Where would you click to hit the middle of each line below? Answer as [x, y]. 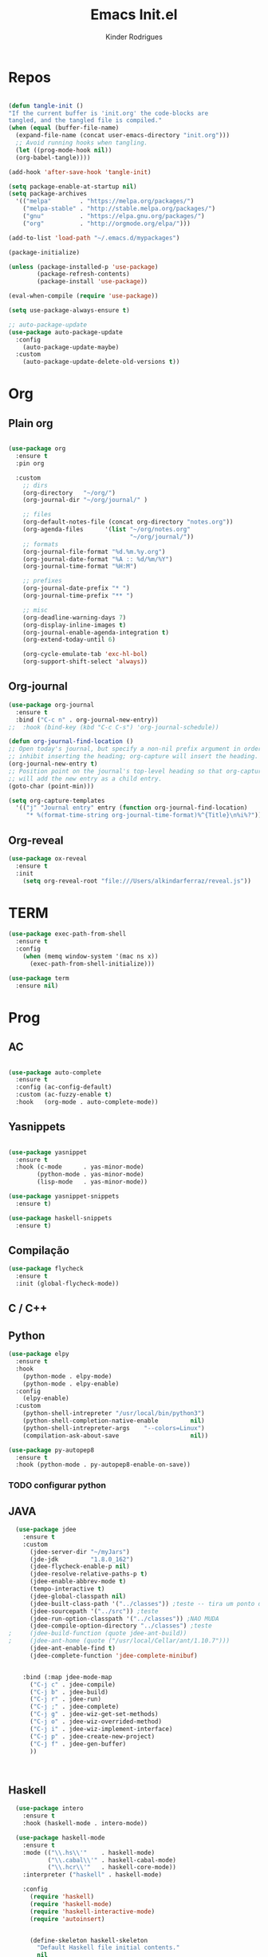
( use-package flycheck [46, 1269]
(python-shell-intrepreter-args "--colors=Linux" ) [114, 1428]
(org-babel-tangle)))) [53, 157]
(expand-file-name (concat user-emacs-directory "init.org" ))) [122, 136]
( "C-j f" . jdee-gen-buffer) [78, 1744]
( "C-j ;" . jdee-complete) [74, 1707]
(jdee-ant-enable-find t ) [72, 1649]
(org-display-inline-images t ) [75, 625]
